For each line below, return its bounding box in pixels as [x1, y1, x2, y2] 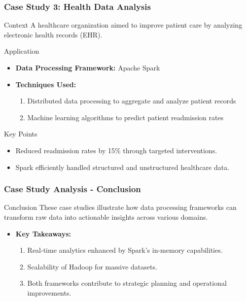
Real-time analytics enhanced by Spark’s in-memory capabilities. [27, 245, 223, 255]
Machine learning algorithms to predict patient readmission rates [27, 112, 224, 122]
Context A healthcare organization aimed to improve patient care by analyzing [4, 20, 243, 30]
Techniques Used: [15, 79, 76, 89]
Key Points [4, 129, 37, 139]
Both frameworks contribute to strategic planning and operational [27, 278, 227, 288]
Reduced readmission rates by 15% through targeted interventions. [15, 145, 217, 155]
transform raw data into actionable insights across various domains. [4, 211, 208, 222]
